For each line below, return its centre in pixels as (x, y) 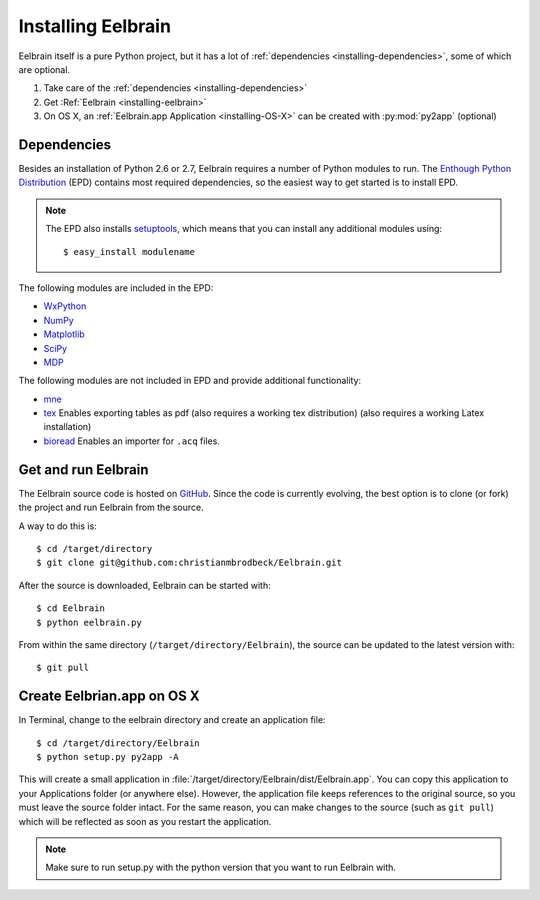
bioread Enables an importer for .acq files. (131, 441)
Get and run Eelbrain (83, 469)
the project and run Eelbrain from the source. (111, 507)
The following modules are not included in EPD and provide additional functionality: (190, 381)
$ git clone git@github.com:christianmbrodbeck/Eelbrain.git (189, 563)
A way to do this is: (57, 526)
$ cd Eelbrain (70, 608)
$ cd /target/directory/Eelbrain (118, 743)
